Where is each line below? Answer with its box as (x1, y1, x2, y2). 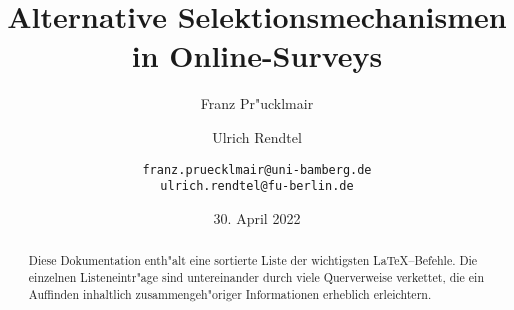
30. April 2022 (213, 207, 301, 228)
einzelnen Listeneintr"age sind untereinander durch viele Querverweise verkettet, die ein (28, 268, 485, 285)
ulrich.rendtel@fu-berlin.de (160, 179, 354, 194)
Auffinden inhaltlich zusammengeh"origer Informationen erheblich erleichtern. (28, 285, 432, 302)
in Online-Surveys (131, 35, 383, 76)
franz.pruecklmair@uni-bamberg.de (142, 162, 372, 177)
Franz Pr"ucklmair (200, 93, 314, 114)
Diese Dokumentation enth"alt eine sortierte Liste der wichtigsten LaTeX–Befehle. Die (28, 252, 478, 269)
